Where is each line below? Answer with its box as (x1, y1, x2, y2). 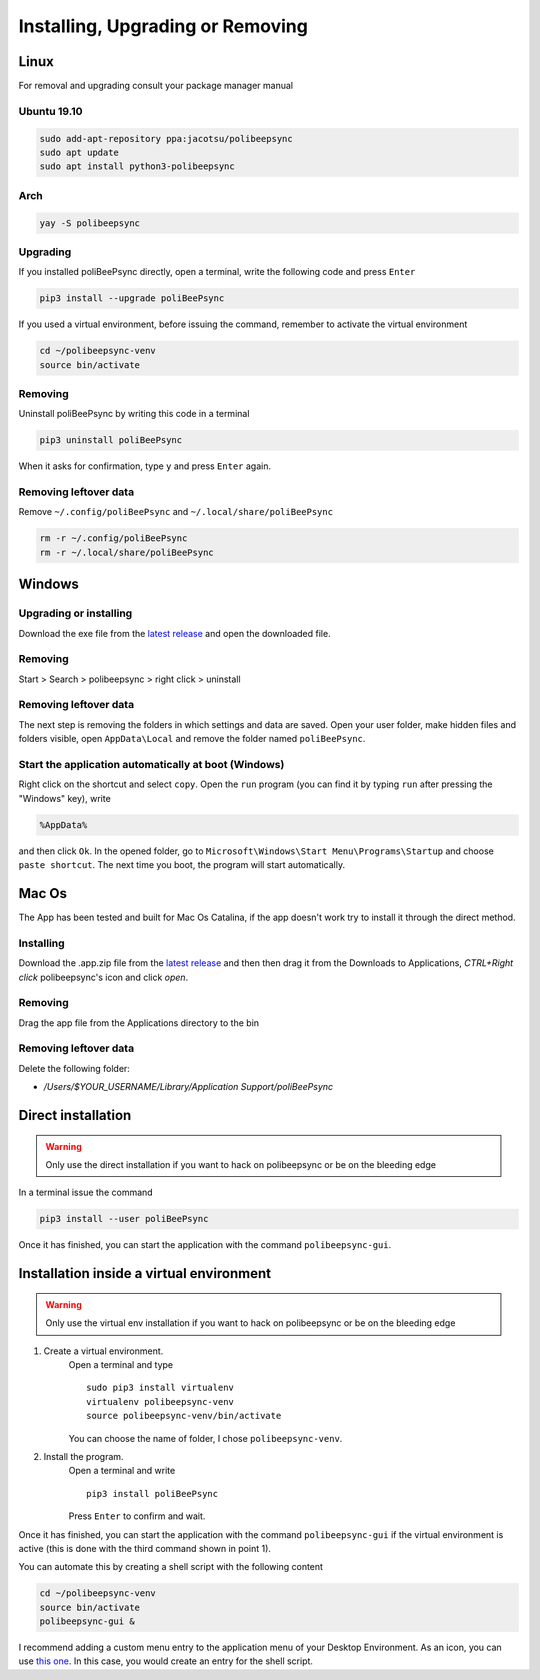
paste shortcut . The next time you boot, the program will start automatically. (18, 859, 345, 871)
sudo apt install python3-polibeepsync (39, 161, 235, 172)
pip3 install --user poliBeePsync (39, 1213, 209, 1225)
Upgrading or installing (18, 606, 133, 620)
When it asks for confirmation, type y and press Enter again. (18, 460, 272, 472)
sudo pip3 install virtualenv (86, 1382, 235, 1394)
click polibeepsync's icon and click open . (18, 971, 189, 983)
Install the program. (43, 1450, 124, 1462)
